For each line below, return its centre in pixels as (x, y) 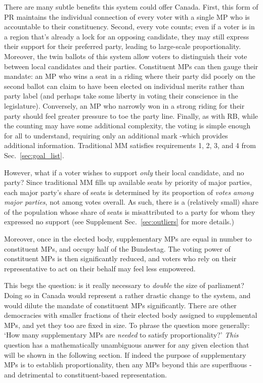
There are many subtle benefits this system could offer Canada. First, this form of (131, 7)
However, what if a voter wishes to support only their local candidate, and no (124, 172)
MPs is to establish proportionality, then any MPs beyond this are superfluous (126, 365)
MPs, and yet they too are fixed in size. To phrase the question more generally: (127, 325)
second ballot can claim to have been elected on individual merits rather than (124, 86)
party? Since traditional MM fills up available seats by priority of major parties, (128, 182)
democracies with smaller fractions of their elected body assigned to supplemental (131, 315)
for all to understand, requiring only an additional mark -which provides (116, 135)
